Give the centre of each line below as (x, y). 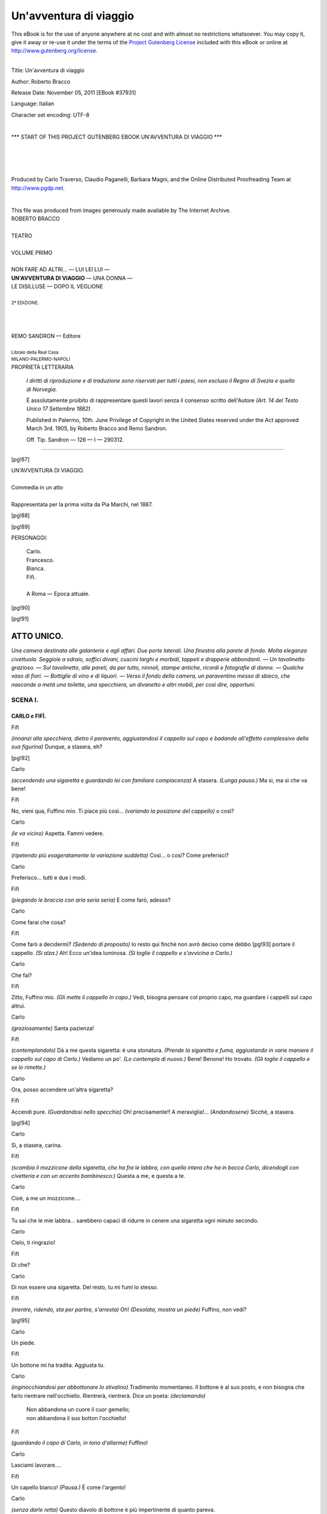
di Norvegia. (42, 389)
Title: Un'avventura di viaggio (48, 70)
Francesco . (40, 560)
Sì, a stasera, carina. (37, 1145)
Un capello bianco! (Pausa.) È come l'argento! (69, 1487)
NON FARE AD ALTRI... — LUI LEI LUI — (61, 269)
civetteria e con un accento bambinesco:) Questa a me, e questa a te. (98, 1176)
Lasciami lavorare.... (36, 1465)
